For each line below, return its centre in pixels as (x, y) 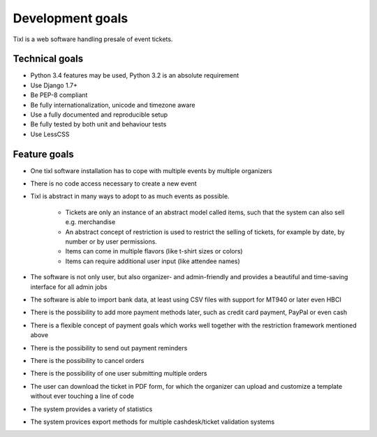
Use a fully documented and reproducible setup (99, 114)
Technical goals (48, 59)
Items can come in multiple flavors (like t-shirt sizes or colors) (154, 251)
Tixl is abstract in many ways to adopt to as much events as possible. (130, 196)
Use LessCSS (50, 134)
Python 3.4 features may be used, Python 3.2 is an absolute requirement (135, 75)
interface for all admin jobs (69, 287)
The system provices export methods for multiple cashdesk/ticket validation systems (153, 422)
